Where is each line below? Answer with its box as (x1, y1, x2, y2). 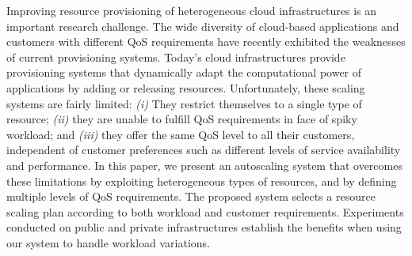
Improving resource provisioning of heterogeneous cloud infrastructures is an (6, 2, 377, 18)
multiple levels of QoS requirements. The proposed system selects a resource (6, 188, 376, 205)
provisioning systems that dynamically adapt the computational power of (6, 64, 362, 81)
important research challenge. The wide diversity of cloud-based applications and (6, 17, 399, 34)
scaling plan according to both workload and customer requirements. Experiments (6, 203, 404, 220)
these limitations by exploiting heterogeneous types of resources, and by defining (6, 172, 397, 189)
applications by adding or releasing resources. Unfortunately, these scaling (6, 79, 365, 96)
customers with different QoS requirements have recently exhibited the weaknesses (6, 33, 406, 50)
